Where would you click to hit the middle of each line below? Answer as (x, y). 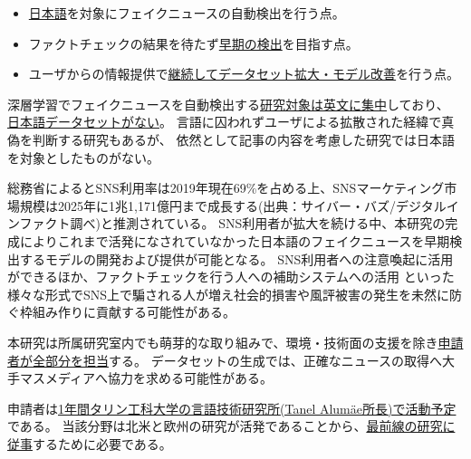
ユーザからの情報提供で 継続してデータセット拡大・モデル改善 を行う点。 (244, 74)
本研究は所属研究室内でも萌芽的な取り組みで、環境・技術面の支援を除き (223, 342)
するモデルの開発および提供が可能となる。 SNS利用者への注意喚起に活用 (236, 258)
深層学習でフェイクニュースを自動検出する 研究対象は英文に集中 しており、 (228, 104)
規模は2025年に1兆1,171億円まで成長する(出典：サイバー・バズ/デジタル (233, 205)
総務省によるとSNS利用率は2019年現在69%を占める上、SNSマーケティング (226, 188)
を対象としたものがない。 (83, 157)
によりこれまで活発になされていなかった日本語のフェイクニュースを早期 (235, 240)
